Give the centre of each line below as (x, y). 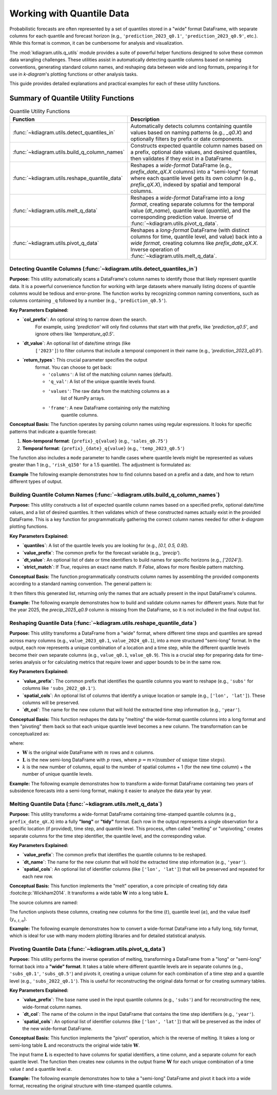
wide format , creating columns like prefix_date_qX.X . (194, 243)
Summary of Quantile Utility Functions (72, 98)
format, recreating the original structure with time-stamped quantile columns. (91, 1086)
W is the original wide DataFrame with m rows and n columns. (88, 752)
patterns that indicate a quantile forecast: (53, 432)
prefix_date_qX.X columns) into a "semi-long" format (194, 171)
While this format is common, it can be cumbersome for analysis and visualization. (96, 43)
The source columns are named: (44, 902)
